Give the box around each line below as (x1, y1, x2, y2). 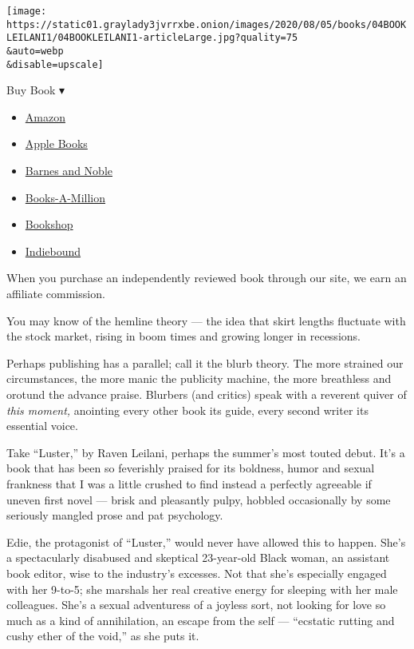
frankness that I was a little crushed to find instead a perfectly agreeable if (6, 475, 372, 492)
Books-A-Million (25, 189, 106, 205)
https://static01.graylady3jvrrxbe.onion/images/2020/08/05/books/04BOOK (6, 18, 407, 30)
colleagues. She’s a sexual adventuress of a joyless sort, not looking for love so (6, 596, 386, 613)
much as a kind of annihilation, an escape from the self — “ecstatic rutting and (6, 611, 395, 628)
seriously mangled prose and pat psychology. (6, 507, 223, 524)
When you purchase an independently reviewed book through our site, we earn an (6, 269, 407, 286)
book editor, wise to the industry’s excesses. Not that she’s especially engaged (6, 564, 387, 581)
